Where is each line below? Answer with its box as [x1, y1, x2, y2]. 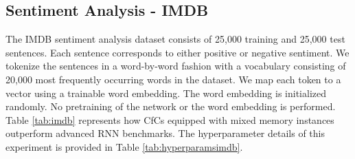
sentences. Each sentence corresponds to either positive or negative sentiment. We [5, 45, 350, 59]
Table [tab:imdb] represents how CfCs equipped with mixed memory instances [5, 112, 334, 127]
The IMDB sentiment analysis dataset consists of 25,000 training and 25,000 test [5, 32, 345, 46]
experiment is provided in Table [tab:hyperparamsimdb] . [5, 139, 243, 153]
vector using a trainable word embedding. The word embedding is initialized [5, 85, 326, 100]
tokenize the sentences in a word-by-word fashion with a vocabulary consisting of [5, 59, 346, 73]
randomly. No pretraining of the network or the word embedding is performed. [5, 99, 336, 114]
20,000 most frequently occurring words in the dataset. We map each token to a [5, 72, 341, 86]
